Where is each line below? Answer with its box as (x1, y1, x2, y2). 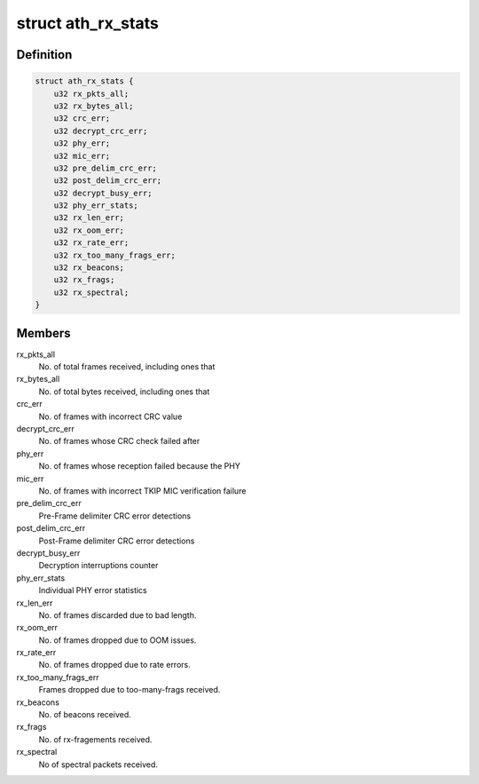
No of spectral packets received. (38, 759, 159, 770)
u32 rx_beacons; (53, 263, 124, 273)
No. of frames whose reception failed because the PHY (38, 461, 241, 471)
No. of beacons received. (38, 709, 132, 720)
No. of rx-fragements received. (38, 733, 153, 745)
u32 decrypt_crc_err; (53, 125, 148, 136)
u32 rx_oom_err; (53, 225, 124, 235)
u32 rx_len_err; (53, 213, 124, 223)
